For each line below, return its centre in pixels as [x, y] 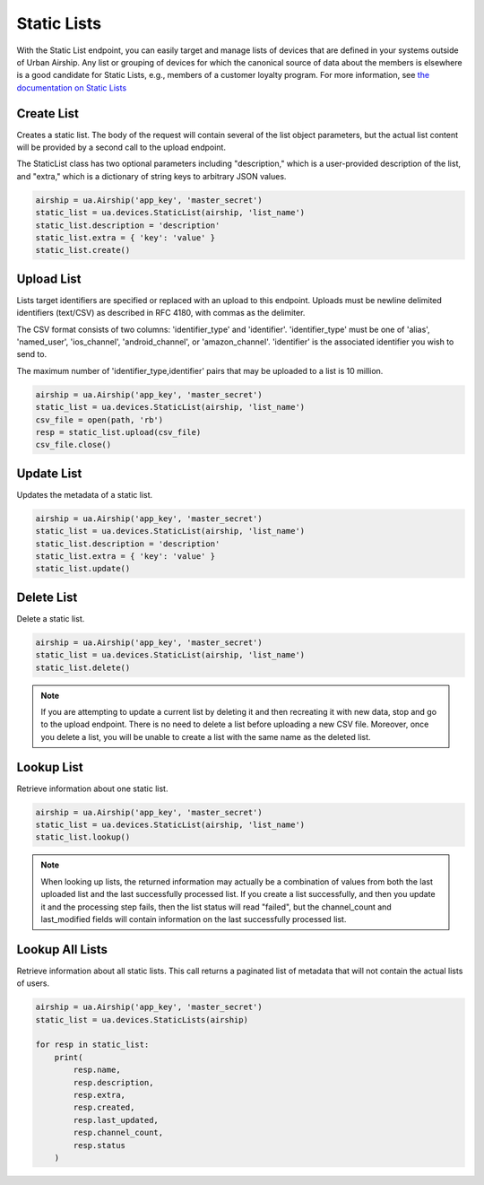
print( [69, 1057]
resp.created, [104, 1107]
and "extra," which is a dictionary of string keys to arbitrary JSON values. [151, 176]
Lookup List [50, 767]
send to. [32, 354]
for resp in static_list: [92, 1045]
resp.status [99, 1145]
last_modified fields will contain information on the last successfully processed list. [194, 919]
